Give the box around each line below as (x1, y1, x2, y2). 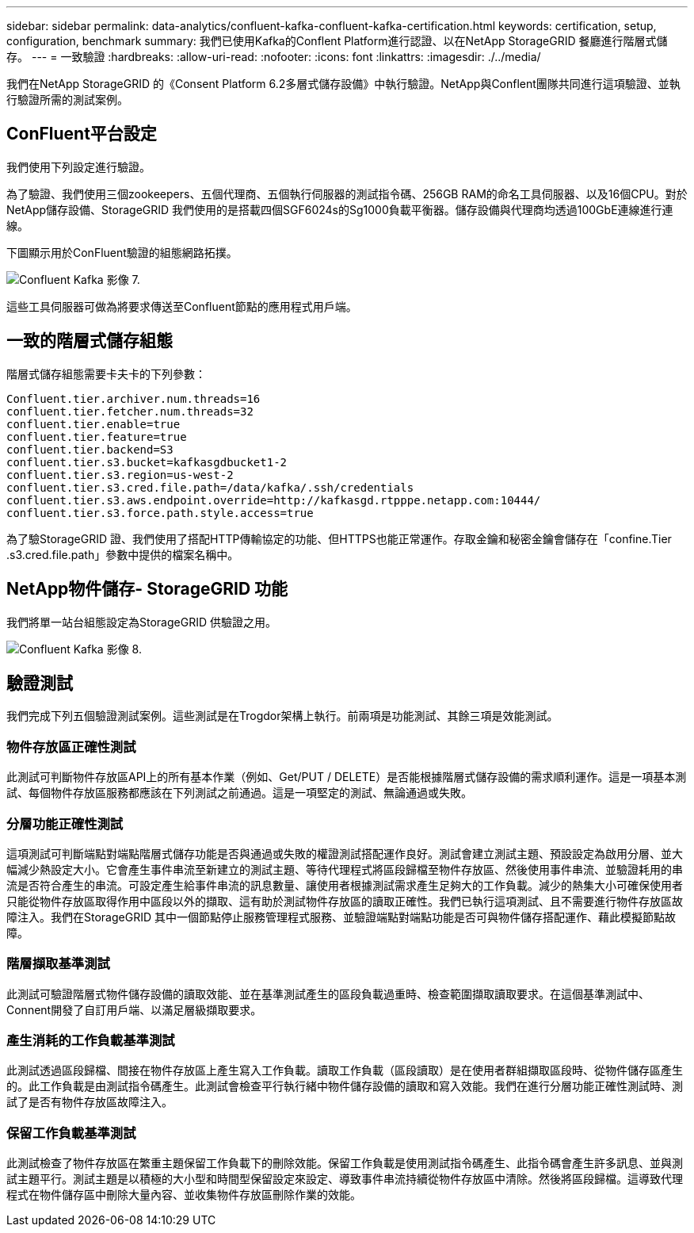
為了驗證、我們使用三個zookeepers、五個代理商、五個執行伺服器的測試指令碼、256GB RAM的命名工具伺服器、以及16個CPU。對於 (6, 186, 688, 201)
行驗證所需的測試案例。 (6, 93, 128, 106)
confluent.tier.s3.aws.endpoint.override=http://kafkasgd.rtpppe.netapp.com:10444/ (6, 493, 541, 507)
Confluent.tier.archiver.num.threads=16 (6, 392, 261, 405)
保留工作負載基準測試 (6, 1124, 136, 1141)
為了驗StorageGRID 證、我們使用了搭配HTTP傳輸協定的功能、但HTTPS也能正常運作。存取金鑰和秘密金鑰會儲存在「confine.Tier (6, 531, 672, 546)
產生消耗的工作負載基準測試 (6, 1032, 175, 1048)
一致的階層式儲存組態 (6, 331, 173, 351)
